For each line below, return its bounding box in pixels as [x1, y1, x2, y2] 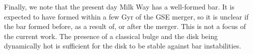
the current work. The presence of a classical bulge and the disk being [4, 30, 218, 41]
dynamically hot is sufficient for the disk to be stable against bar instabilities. [4, 40, 242, 51]
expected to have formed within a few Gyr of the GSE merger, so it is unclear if [4, 11, 249, 21]
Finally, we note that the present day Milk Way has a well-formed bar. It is [4, 1, 235, 11]
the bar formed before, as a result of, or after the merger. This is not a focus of [4, 21, 246, 31]
